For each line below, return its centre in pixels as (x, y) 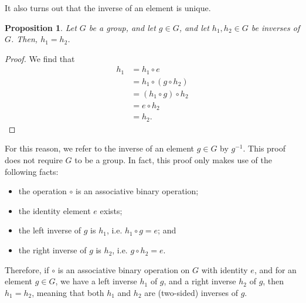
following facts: (32, 171)
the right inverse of (52, 250)
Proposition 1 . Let (41, 27)
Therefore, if (27, 269)
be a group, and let (122, 27)
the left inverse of (50, 230)
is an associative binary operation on (124, 269)
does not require (34, 160)
